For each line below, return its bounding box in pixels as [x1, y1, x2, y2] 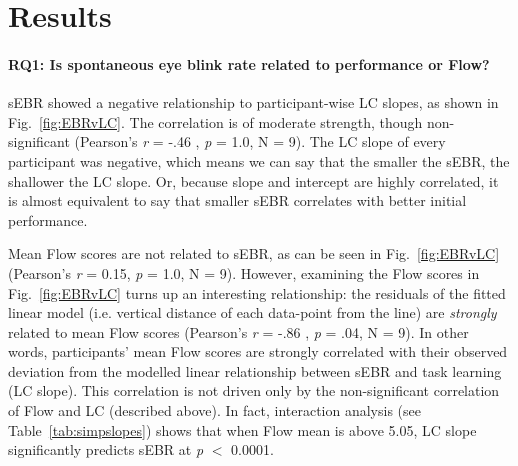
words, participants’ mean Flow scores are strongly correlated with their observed [8, 341, 508, 362]
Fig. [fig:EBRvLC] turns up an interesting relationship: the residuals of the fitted [8, 282, 506, 303]
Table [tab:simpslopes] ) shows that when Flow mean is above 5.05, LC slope [8, 419, 477, 440]
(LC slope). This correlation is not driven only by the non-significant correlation [8, 380, 500, 401]
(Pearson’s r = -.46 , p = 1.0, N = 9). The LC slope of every [74, 131, 446, 152]
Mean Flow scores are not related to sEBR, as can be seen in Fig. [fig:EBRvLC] [8, 243, 500, 264]
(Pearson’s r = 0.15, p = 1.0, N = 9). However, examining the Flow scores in [8, 262, 480, 283]
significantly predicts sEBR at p [8, 439, 204, 460]
